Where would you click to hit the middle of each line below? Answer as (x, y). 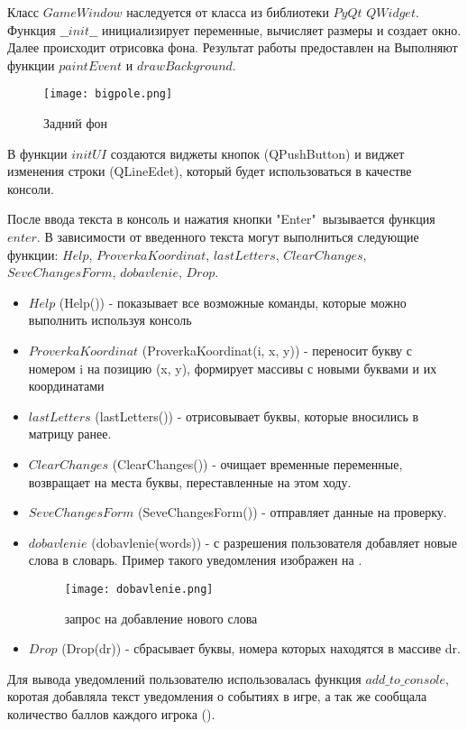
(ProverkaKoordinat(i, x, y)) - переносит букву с (277, 350)
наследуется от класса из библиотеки (228, 12)
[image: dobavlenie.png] (139, 589)
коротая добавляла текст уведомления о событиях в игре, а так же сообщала (217, 696)
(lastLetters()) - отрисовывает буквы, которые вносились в (257, 416)
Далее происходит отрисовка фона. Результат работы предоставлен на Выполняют (233, 47)
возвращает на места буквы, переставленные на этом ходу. (190, 481)
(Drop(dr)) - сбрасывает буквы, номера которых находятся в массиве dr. (261, 648)
